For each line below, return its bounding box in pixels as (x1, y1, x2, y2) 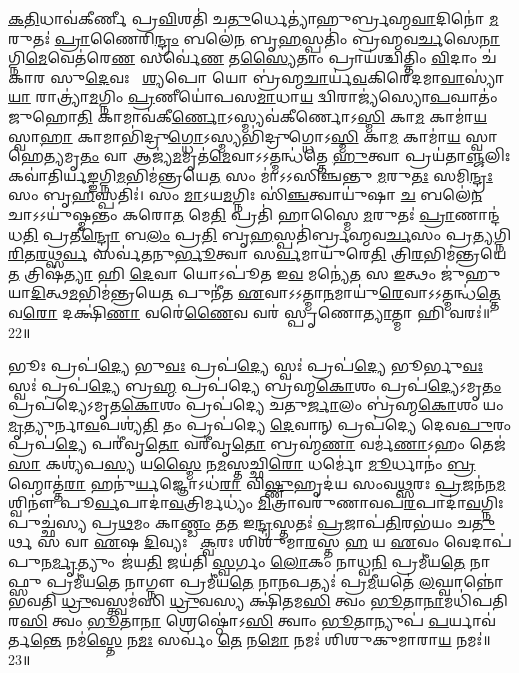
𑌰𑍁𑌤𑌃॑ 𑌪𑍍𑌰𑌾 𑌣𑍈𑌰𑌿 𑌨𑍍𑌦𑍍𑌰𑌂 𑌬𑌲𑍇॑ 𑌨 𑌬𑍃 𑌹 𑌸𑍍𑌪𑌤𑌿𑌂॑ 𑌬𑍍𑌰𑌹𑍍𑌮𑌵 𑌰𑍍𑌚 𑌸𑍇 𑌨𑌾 (8, 27, 500, 48)
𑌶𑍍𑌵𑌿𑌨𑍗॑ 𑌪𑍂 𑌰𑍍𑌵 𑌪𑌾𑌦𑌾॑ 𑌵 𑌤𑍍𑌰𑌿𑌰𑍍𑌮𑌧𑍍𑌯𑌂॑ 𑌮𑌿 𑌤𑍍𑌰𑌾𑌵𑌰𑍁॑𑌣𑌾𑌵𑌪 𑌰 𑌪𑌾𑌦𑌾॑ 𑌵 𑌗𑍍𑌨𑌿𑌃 (8, 492, 504, 513)
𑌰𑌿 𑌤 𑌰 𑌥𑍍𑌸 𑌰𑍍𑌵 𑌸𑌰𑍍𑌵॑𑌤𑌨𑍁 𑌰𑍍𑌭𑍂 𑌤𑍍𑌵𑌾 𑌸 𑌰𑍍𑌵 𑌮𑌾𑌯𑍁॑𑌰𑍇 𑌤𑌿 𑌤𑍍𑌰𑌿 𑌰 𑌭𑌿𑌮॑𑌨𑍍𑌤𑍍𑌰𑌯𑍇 (8, 243, 507, 264)
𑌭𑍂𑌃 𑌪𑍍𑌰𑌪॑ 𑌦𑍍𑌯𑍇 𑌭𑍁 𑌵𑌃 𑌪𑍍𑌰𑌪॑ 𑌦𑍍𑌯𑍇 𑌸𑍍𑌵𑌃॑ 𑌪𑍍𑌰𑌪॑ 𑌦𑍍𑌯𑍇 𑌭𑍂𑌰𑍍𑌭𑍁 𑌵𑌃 (8, 355, 483, 376)
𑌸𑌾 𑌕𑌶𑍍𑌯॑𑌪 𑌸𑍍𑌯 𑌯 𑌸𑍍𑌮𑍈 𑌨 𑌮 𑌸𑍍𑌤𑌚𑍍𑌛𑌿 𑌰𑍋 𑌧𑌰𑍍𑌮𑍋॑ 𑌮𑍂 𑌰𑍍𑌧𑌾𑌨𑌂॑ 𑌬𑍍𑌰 (8, 453, 476, 474)
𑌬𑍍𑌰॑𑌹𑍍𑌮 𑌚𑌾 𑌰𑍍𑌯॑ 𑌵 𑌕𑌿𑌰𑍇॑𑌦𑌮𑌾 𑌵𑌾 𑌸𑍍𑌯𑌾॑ (252, 66, 505, 87)
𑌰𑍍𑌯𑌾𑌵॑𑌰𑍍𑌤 (448, 609, 496, 630)
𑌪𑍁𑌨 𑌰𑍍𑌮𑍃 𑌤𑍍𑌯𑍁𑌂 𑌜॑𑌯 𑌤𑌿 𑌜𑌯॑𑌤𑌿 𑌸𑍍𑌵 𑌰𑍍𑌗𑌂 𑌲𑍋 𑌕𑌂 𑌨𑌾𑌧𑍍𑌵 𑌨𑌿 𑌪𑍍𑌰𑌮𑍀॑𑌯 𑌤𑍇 (8, 551, 466, 572)
